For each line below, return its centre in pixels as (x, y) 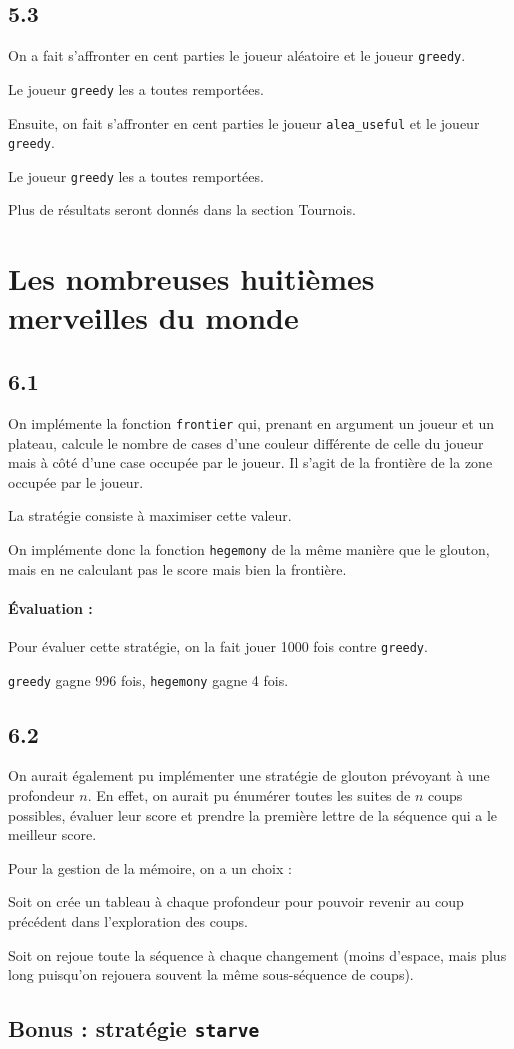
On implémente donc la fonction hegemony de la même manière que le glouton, (249, 548)
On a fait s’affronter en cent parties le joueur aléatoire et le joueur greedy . (237, 55)
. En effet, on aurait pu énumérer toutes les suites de (249, 795)
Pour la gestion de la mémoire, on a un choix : (150, 867)
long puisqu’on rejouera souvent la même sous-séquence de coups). (211, 974)
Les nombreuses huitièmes (191, 278)
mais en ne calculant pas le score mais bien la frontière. (177, 568)
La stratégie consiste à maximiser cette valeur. (150, 515)
